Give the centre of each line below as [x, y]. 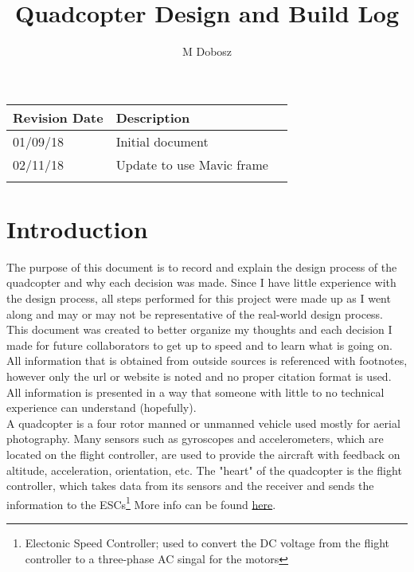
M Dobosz [207, 51]
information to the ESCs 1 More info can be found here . [141, 503]
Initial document [162, 141]
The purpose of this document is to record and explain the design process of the [202, 266]
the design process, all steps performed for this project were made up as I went [199, 298]
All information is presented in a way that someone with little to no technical [195, 392]
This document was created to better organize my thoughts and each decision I [199, 329]
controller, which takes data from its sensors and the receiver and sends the [190, 486]
